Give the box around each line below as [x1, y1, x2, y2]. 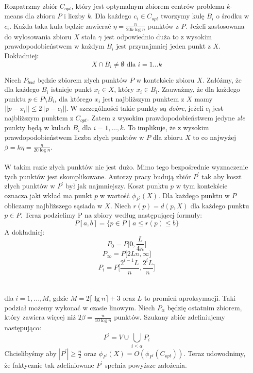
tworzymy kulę [161, 11, 204, 21]
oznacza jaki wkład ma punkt [4, 190, 92, 200]
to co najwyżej [193, 132, 236, 142]
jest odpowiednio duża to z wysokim [104, 31, 212, 41]
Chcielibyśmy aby [4, 348, 57, 358]
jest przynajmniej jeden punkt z [116, 41, 211, 51]
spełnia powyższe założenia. [104, 359, 187, 370]
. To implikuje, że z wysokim [123, 122, 209, 133]
